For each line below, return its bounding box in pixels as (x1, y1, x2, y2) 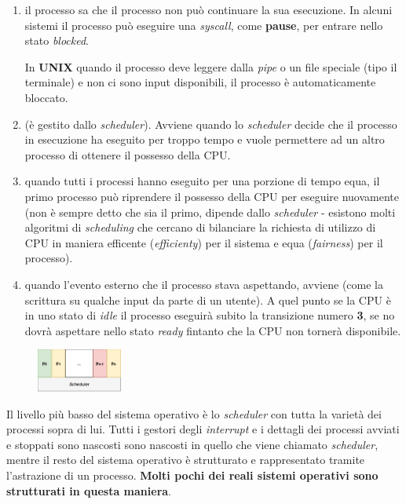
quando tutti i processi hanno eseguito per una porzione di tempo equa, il (24, 173, 380, 189)
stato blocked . (24, 32, 90, 49)
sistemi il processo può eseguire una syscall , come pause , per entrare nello (24, 16, 383, 33)
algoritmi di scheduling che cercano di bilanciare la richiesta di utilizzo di (24, 219, 376, 236)
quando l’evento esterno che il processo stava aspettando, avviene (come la (24, 276, 383, 292)
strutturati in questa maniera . (6, 482, 171, 499)
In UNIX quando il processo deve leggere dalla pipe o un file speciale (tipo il (24, 58, 397, 75)
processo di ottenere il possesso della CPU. (24, 146, 231, 163)
